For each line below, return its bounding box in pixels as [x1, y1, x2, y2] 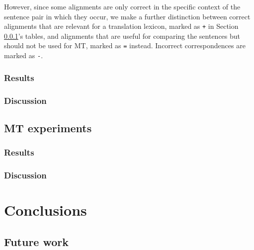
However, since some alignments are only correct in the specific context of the [4, 1, 241, 11]
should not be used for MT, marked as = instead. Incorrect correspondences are [4, 40, 246, 51]
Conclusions [4, 200, 87, 220]
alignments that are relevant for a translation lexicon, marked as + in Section [4, 21, 239, 31]
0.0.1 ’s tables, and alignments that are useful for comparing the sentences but [4, 30, 241, 41]
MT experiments [4, 120, 92, 135]
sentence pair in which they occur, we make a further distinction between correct [4, 11, 251, 21]
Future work [4, 234, 69, 249]
